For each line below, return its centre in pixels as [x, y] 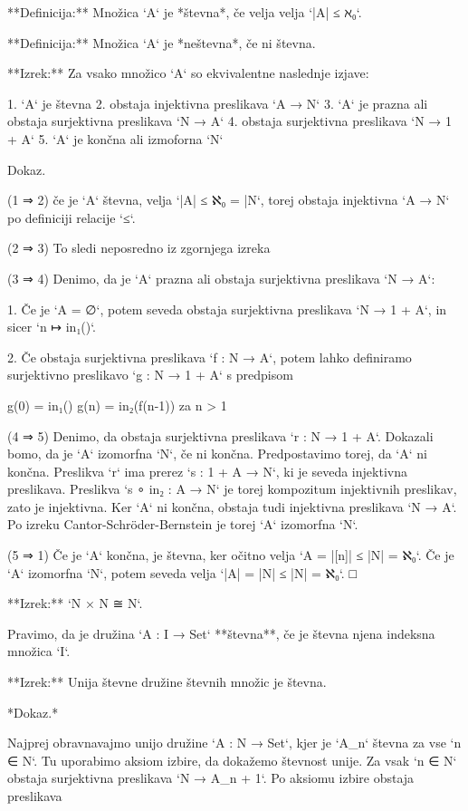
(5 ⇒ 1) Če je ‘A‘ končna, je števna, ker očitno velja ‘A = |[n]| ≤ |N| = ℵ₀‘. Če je [231, 555]
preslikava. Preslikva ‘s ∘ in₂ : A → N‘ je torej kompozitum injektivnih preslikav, [232, 489]
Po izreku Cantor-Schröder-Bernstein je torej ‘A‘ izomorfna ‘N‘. [183, 524]
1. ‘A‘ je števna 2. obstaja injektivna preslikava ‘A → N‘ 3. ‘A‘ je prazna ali [218, 103]
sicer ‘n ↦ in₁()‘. [52, 327]
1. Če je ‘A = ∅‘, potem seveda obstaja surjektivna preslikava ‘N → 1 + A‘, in [227, 309]
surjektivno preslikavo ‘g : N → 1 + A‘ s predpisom [150, 375]
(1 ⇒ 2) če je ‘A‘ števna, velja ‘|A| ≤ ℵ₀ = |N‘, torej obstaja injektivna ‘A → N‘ [229, 200]
